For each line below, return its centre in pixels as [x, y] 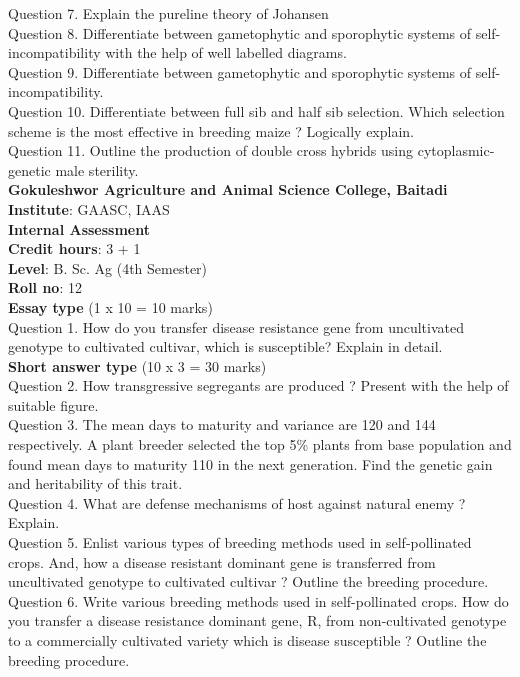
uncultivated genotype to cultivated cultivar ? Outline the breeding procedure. [248, 581]
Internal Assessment [79, 228]
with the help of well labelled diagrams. [226, 52]
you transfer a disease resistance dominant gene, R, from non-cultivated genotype [257, 620]
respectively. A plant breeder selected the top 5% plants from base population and [260, 444]
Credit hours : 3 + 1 [74, 248]
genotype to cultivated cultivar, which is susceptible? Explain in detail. [225, 346]
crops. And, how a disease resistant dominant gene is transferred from [222, 561]
